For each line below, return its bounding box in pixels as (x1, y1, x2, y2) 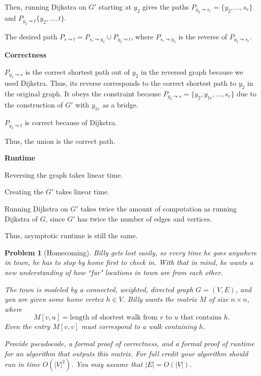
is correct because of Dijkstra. (25, 117, 117, 128)
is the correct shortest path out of (25, 66, 130, 77)
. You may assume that (71, 359, 143, 369)
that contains (180, 314, 222, 321)
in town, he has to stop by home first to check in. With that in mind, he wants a (5, 257, 253, 267)
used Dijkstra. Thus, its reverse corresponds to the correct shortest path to (5, 78, 236, 88)
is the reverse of (178, 31, 227, 41)
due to (236, 88, 256, 99)
